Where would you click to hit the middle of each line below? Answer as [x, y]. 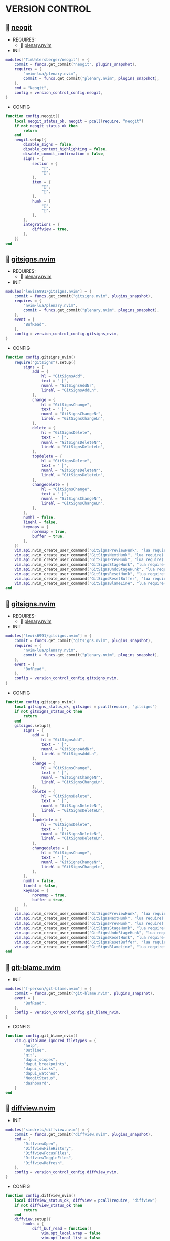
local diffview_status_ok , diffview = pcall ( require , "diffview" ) [86, 1200]
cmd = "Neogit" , [32, 88]
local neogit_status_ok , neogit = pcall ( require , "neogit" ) [79, 121]
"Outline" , [35, 1050]
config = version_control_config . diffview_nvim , [67, 1172]
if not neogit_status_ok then [46, 126]
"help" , [31, 1045]
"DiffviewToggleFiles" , [48, 1158]
